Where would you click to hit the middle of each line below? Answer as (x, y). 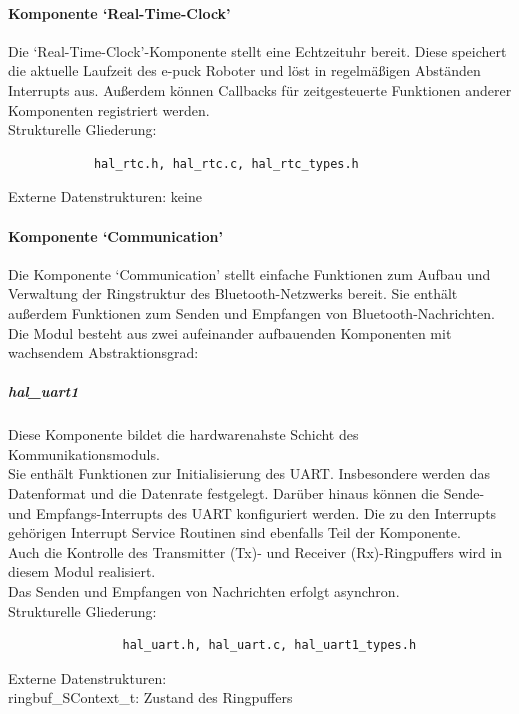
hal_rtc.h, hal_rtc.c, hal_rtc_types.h (226, 163)
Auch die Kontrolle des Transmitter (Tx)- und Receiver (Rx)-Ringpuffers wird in (255, 551)
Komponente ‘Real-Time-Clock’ (119, 12)
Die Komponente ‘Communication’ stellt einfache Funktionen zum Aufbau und (249, 273)
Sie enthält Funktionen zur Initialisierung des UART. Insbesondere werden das (249, 473)
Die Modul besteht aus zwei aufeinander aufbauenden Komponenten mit (230, 332)
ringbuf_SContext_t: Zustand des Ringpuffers (150, 697)
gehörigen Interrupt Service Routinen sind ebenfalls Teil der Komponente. (234, 532)
